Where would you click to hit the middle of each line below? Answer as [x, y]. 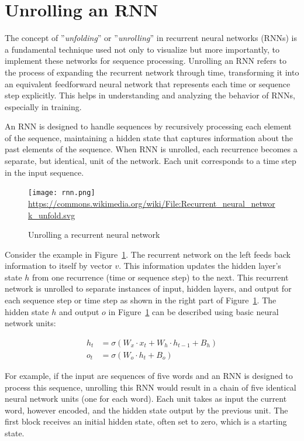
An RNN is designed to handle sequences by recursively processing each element [148, 126]
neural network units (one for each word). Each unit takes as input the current [146, 399]
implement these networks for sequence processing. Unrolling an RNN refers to [146, 61]
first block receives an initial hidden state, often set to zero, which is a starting [146, 421]
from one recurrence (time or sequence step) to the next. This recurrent [160, 277]
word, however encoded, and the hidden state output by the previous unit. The [146, 410]
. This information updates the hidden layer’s [200, 266]
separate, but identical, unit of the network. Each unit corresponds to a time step [151, 161]
